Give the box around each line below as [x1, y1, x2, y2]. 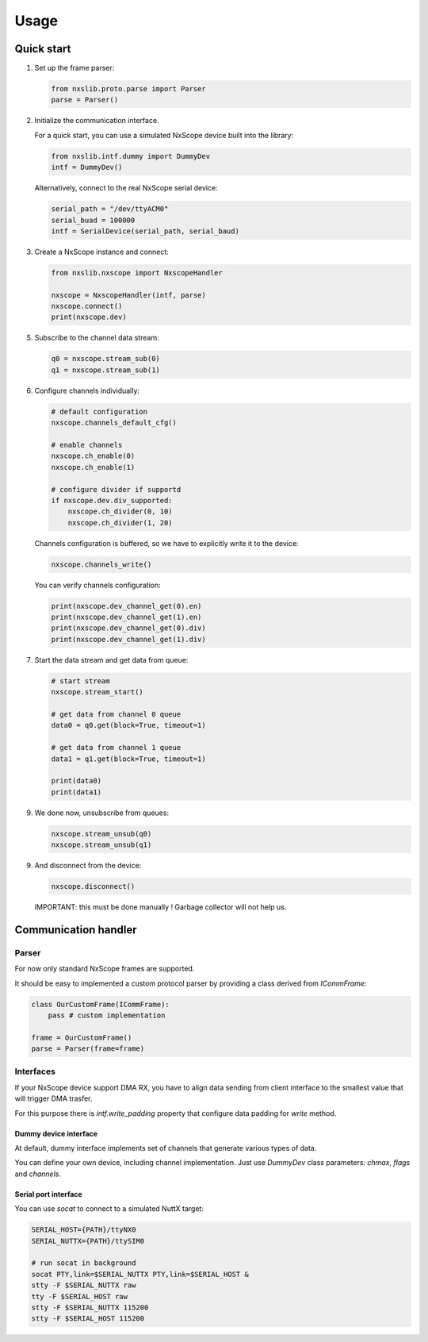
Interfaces [14, 1066, 55, 1077]
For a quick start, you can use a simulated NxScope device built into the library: [34, 130, 294, 140]
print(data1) [51, 787, 102, 797]
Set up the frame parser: [34, 63, 115, 73]
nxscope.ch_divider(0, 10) [67, 507, 174, 516]
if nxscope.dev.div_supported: [51, 496, 174, 505]
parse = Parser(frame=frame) [31, 1044, 145, 1053]
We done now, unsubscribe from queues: [34, 808, 170, 817]
